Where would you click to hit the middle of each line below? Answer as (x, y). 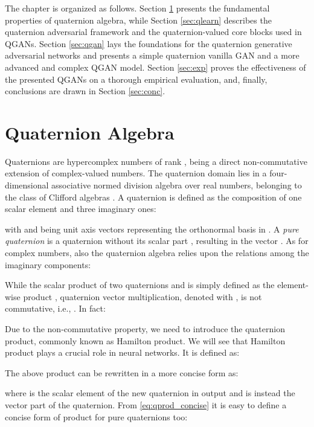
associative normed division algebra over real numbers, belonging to (177, 185)
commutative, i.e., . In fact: (55, 308)
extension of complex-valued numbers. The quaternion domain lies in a (136, 173)
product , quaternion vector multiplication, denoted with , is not (143, 296)
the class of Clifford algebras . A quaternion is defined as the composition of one (153, 197)
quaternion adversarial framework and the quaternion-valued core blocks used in (153, 32)
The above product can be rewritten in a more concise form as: (122, 372)
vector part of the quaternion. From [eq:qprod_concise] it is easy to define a (146, 404)
